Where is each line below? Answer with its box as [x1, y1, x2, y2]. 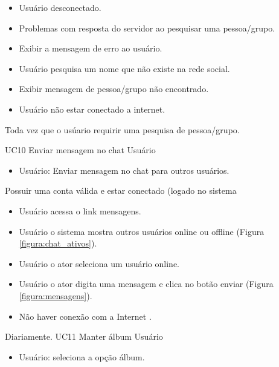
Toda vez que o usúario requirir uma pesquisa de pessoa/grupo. [5, 123, 240, 136]
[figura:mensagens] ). [19, 289, 92, 302]
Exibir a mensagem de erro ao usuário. [19, 42, 162, 55]
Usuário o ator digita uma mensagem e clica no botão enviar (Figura [19, 277, 274, 290]
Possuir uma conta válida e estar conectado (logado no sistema [5, 184, 237, 197]
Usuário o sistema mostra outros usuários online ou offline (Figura [19, 225, 265, 237]
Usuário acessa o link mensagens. [19, 204, 141, 217]
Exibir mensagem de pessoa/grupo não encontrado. [19, 82, 209, 95]
